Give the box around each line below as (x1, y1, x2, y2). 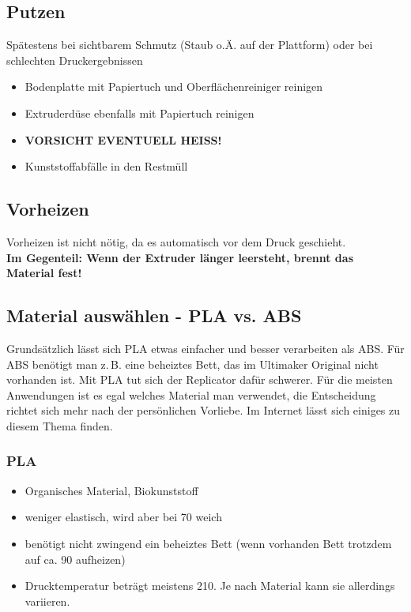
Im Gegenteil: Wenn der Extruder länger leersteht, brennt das (6, 249, 353, 265)
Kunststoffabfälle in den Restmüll (25, 158, 188, 175)
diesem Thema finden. (6, 417, 113, 434)
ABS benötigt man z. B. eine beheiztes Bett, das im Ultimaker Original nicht (6, 355, 379, 372)
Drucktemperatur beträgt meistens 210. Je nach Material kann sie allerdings (25, 577, 395, 594)
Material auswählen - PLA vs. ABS (6, 303, 302, 328)
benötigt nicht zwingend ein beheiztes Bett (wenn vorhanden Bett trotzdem (25, 535, 392, 551)
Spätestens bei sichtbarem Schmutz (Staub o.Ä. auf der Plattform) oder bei (6, 36, 373, 53)
